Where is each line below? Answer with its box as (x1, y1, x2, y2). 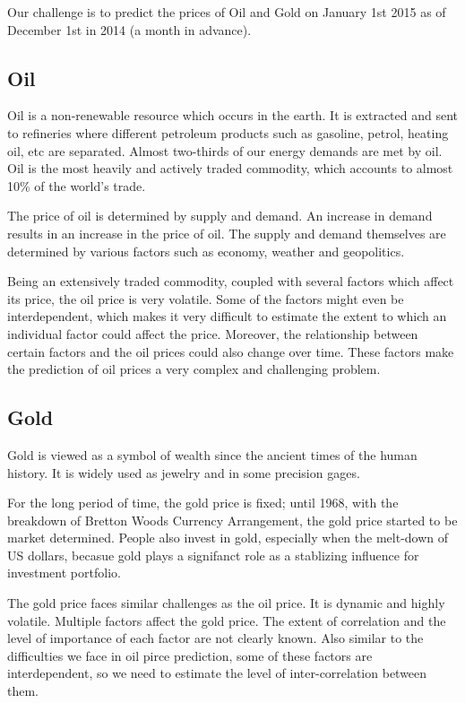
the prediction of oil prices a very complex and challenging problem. (7, 360, 381, 378)
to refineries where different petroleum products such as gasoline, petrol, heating (7, 123, 449, 142)
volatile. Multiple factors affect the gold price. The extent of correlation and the (7, 611, 446, 629)
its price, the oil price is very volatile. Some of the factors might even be (7, 289, 404, 308)
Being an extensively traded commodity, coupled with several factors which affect (7, 272, 454, 291)
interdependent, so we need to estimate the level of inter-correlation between (7, 664, 427, 682)
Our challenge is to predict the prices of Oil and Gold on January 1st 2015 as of (7, 3, 446, 21)
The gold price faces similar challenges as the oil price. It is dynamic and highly (7, 594, 445, 612)
